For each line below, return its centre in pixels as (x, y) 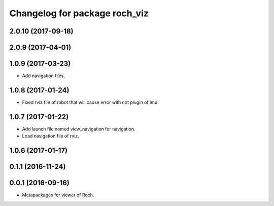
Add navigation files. (44, 76)
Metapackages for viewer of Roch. (58, 195)
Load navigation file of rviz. (51, 136)
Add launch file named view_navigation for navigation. (79, 129)
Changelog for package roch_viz (79, 13)
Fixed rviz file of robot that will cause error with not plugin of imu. (91, 102)
